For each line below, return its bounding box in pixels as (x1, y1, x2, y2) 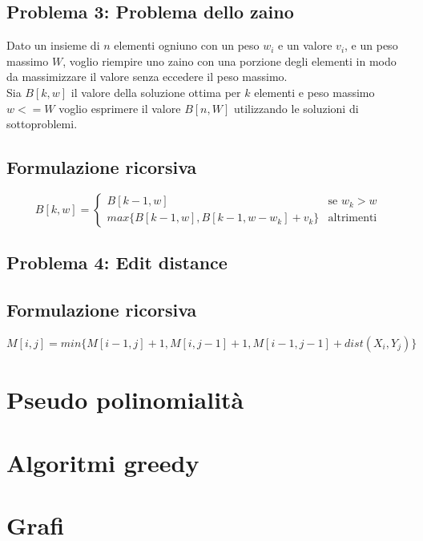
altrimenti (328, 212, 377, 224)
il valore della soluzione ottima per (70, 83, 241, 100)
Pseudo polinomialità (6, 383, 244, 416)
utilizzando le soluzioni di (233, 99, 359, 116)
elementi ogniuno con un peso (114, 37, 260, 54)
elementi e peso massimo (254, 83, 375, 100)
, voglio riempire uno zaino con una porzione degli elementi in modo (62, 52, 397, 69)
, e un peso (344, 37, 398, 54)
